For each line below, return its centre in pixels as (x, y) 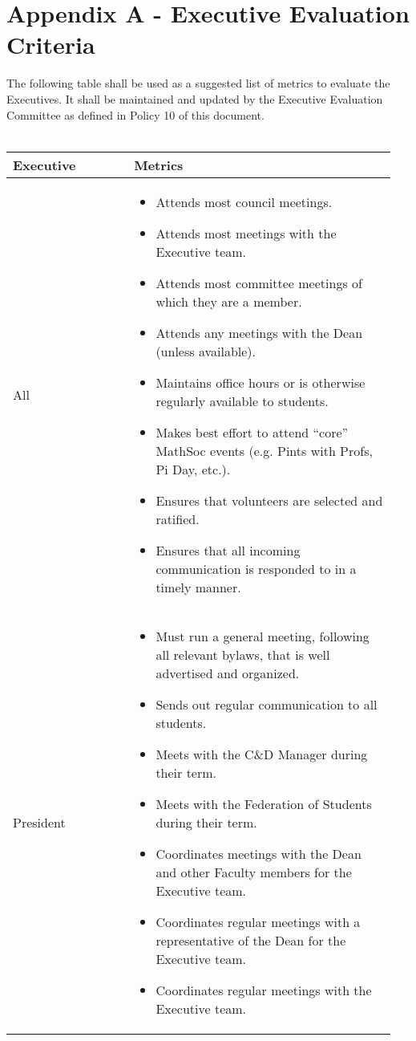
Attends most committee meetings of (259, 283)
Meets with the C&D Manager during (262, 754)
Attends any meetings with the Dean (259, 332)
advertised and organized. (228, 673)
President (39, 822)
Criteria (51, 45)
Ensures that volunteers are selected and (269, 500)
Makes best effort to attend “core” (252, 432)
